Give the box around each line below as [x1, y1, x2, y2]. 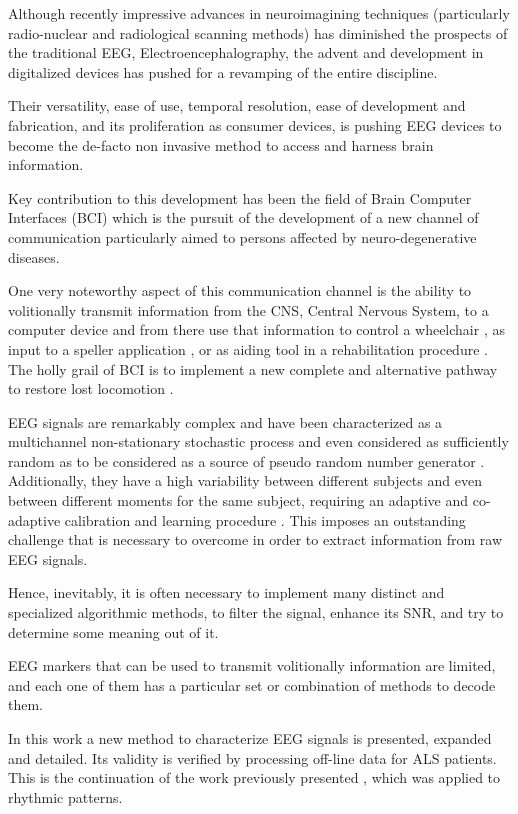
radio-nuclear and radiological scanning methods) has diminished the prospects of [8, 22, 508, 43]
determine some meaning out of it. [8, 621, 219, 642]
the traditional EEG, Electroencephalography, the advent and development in [8, 42, 484, 63]
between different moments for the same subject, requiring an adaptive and [8, 490, 469, 511]
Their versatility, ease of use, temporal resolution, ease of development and [8, 95, 466, 116]
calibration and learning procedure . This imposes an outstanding [64, 509, 466, 530]
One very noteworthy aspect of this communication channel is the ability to [8, 280, 472, 301]
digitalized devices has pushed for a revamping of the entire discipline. [8, 61, 438, 82]
